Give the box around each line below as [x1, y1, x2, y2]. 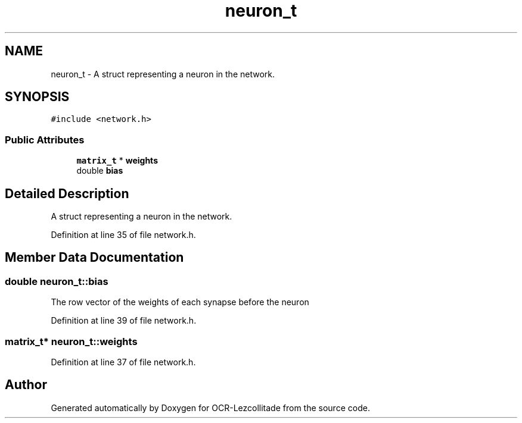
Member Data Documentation [5, 250, 184, 265]
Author [5, 377, 47, 393]
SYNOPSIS [5, 89, 70, 105]
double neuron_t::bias [5, 275, 108, 287]
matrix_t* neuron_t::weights [5, 335, 138, 347]
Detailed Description [5, 186, 129, 201]
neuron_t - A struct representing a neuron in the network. [51, 68, 275, 79]
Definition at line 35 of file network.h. [51, 230, 196, 240]
